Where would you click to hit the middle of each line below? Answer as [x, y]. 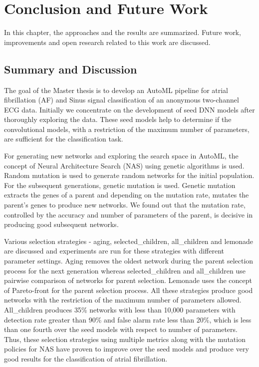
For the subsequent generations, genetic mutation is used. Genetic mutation [120, 185]
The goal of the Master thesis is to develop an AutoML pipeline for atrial [116, 90]
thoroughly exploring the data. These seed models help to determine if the [118, 119]
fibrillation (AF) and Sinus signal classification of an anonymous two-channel [122, 100]
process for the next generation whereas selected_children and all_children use [125, 270]
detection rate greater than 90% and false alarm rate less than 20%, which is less [128, 319]
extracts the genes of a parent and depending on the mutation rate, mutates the [127, 195]
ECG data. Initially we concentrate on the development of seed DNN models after [129, 109]
